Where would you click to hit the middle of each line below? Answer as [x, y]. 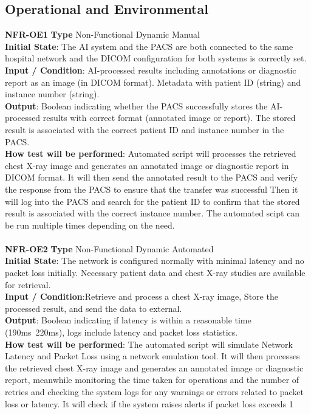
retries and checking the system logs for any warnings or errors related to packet [154, 392]
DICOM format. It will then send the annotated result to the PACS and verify [152, 177]
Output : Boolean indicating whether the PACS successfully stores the [136, 105]
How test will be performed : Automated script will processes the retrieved [151, 154]
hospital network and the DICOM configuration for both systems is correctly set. [156, 58]
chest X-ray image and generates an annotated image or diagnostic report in [147, 165]
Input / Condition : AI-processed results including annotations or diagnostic [151, 70]
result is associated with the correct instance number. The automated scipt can [152, 213]
